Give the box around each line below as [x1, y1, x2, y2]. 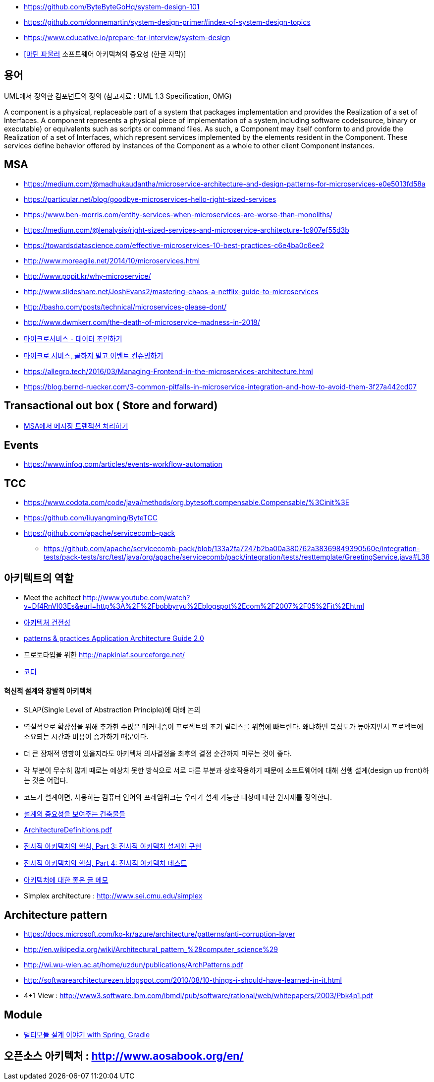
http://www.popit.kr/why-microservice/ [24, 271, 151, 280]
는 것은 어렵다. [24, 776, 68, 785]
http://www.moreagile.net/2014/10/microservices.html [24, 256, 200, 265]
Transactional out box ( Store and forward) [4, 399, 218, 412]
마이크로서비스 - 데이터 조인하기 [24, 334, 122, 343]
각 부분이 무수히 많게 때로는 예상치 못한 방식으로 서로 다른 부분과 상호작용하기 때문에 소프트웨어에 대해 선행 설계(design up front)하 [24, 766, 429, 775]
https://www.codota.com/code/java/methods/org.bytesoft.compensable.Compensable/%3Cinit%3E [24, 498, 350, 507]
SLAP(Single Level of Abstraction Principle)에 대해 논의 [24, 705, 201, 714]
